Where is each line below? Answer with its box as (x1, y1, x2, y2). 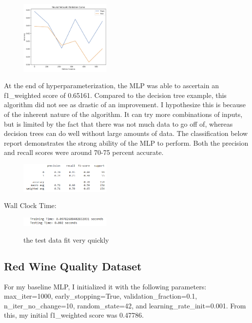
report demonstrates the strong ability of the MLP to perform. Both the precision (4, 137, 249, 148)
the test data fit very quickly (23, 234, 109, 245)
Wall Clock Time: (4, 200, 57, 210)
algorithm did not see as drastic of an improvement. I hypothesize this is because (4, 99, 246, 110)
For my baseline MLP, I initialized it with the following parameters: (4, 281, 207, 291)
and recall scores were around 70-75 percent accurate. (4, 147, 164, 157)
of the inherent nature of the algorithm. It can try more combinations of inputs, (4, 109, 243, 119)
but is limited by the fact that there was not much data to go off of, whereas (4, 118, 233, 129)
